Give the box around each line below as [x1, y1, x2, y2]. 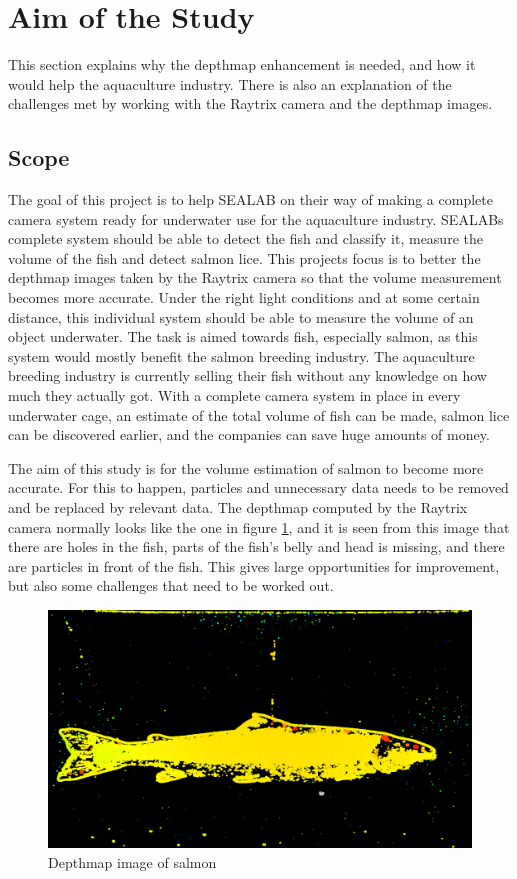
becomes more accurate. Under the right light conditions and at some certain [8, 287, 480, 308]
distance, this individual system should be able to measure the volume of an [8, 306, 474, 327]
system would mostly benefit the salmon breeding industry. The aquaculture [8, 345, 475, 366]
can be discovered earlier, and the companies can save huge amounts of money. [8, 424, 490, 445]
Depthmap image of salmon [48, 852, 217, 873]
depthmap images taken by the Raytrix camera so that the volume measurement [8, 267, 502, 288]
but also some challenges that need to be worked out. [8, 575, 334, 596]
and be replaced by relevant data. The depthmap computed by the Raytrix [8, 497, 468, 518]
